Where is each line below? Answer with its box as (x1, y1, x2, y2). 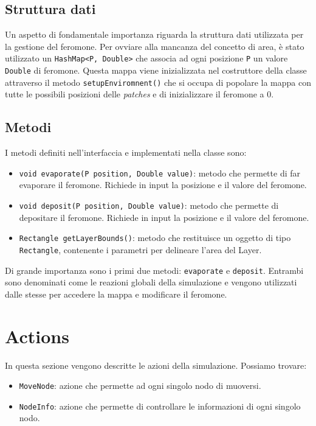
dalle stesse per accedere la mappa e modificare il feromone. (5, 287, 227, 300)
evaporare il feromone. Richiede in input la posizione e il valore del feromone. (19, 178, 307, 191)
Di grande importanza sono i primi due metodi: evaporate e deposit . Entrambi (5, 264, 304, 276)
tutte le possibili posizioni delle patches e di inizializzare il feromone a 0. (5, 88, 274, 100)
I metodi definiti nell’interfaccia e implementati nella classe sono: (5, 146, 247, 159)
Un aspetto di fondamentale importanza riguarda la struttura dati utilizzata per (5, 28, 304, 41)
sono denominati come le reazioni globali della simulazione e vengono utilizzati (5, 276, 297, 288)
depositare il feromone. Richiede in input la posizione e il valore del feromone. (19, 211, 309, 223)
